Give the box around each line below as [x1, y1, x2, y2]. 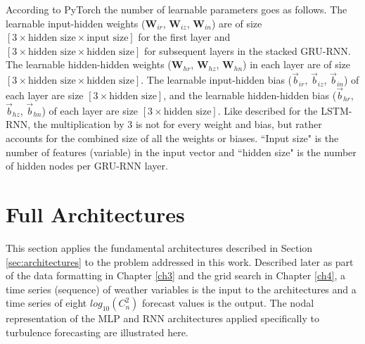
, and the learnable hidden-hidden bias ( [163, 88, 337, 102]
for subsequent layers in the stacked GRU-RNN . [143, 43, 351, 58]
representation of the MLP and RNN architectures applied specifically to [6, 311, 319, 326]
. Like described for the [217, 103, 318, 117]
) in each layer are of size [243, 57, 351, 72]
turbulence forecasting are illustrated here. [6, 324, 188, 339]
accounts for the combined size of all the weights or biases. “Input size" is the [6, 131, 339, 145]
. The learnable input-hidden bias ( [141, 72, 293, 87]
